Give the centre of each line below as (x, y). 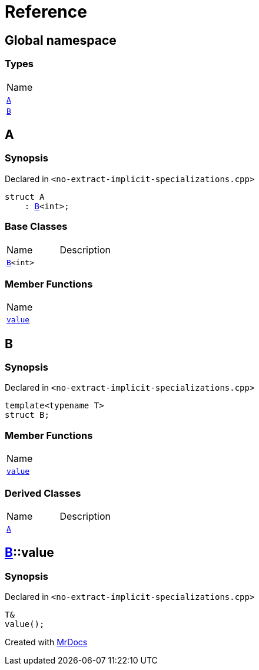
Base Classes (36, 227)
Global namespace (61, 40)
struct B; (27, 415)
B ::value (29, 553)
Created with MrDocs (46, 642)
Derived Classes (43, 493)
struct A (25, 197)
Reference (46, 12)
